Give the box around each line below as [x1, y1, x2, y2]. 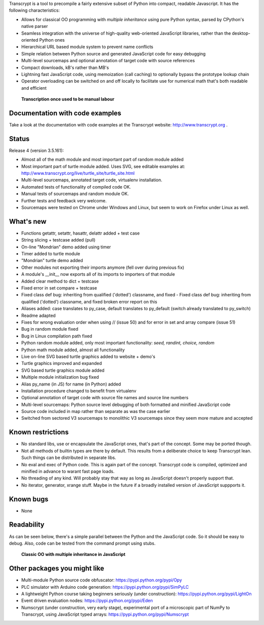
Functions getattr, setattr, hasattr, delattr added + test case [21, 230, 140, 236]
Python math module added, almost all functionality [21, 347, 125, 353]
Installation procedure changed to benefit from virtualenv [21, 387, 136, 394]
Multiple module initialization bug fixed [21, 374, 99, 380]
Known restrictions [9, 428, 69, 436]
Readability [9, 521, 44, 529]
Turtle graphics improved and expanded [21, 361, 102, 366]
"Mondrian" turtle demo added [21, 258, 83, 264]
